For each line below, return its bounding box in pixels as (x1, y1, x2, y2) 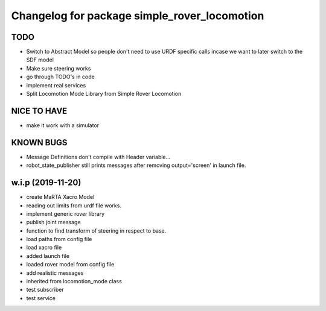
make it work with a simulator (26, 121, 100, 129)
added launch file (26, 252, 69, 259)
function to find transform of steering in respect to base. (26, 227, 167, 234)
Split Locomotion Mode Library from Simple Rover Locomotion (26, 90, 182, 98)
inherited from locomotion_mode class (26, 278, 122, 285)
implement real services (26, 81, 86, 89)
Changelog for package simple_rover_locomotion (11, 9, 264, 22)
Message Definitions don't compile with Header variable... (26, 153, 171, 160)
